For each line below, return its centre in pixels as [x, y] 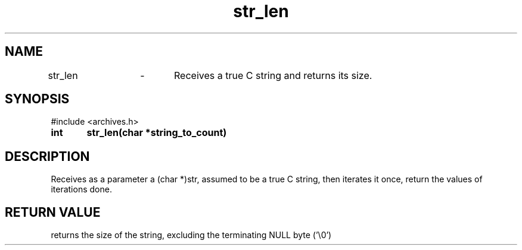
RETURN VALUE [53, 212]
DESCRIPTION [47, 156]
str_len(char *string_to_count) [157, 133]
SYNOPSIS [37, 99]
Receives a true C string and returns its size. [273, 75]
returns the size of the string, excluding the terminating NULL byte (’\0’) [191, 235]
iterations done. [81, 189]
